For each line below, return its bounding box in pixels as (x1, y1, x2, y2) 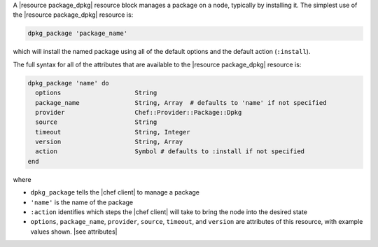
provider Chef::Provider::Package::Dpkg (35, 108, 242, 116)
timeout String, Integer (35, 128, 190, 136)
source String (35, 118, 157, 126)
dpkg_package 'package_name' (27, 29, 128, 38)
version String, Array (35, 138, 183, 146)
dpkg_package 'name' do (27, 79, 110, 87)
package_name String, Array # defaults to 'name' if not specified (35, 99, 327, 106)
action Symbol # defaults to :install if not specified (35, 148, 304, 155)
